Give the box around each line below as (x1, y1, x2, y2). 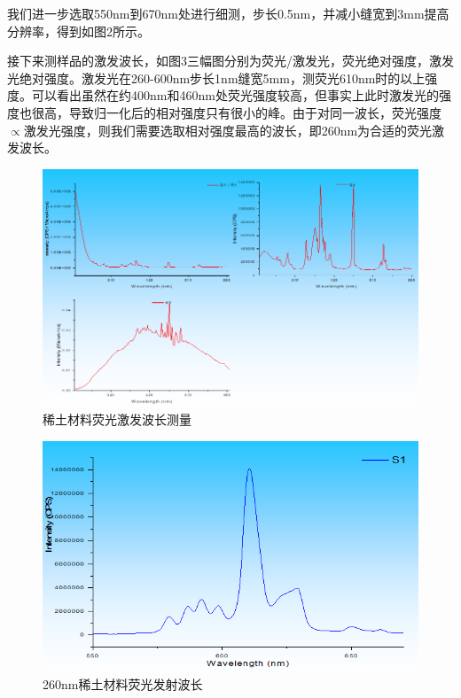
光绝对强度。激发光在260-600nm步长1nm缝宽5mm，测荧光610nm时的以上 (7, 68, 426, 87)
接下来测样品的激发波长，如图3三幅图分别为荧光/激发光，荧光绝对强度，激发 (7, 51, 454, 70)
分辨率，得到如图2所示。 (7, 21, 150, 40)
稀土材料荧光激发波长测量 (43, 410, 191, 429)
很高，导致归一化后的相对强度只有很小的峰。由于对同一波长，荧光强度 (31, 103, 441, 121)
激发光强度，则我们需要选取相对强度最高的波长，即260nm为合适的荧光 (23, 120, 433, 139)
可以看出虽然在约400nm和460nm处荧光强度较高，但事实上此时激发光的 (31, 86, 439, 105)
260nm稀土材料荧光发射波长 (43, 674, 203, 693)
